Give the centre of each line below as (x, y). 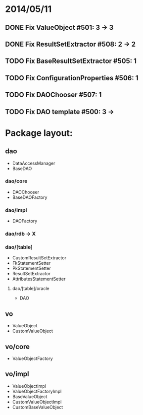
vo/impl (17, 374)
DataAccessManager (34, 163)
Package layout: (39, 133)
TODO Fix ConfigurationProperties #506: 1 (72, 78)
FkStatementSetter (31, 263)
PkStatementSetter (31, 268)
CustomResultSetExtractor (39, 258)
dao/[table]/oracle (31, 289)
